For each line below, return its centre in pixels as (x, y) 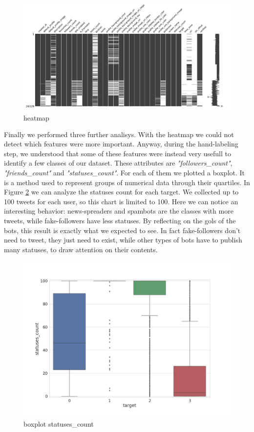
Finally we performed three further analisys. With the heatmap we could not (119, 134)
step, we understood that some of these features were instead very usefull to (117, 153)
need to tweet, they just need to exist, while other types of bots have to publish (123, 240)
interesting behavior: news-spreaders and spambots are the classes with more (119, 211)
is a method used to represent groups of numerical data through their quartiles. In (127, 182)
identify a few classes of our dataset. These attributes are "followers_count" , (118, 163)
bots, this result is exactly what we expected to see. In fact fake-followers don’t (122, 230)
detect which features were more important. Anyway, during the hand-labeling (121, 144)
